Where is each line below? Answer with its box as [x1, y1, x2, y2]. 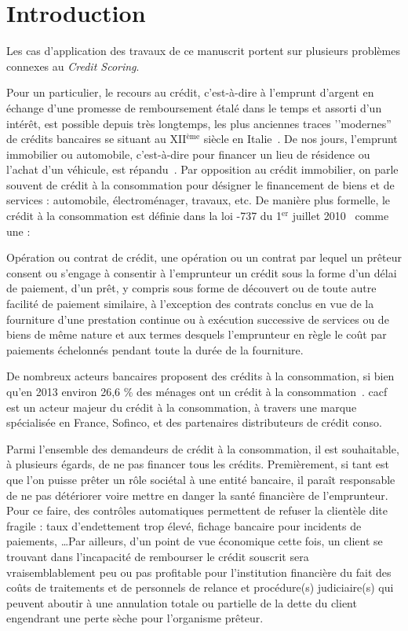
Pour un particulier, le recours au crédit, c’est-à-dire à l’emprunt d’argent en [6, 84, 374, 101]
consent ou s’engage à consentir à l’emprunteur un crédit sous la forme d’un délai [6, 264, 397, 281]
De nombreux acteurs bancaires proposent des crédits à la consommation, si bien [6, 368, 395, 384]
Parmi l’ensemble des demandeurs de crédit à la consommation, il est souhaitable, [6, 440, 399, 457]
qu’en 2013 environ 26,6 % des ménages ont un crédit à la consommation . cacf [6, 383, 388, 399]
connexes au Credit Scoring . [6, 57, 140, 74]
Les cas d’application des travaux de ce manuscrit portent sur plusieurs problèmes [6, 42, 400, 59]
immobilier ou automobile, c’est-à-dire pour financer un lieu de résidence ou [6, 145, 370, 162]
